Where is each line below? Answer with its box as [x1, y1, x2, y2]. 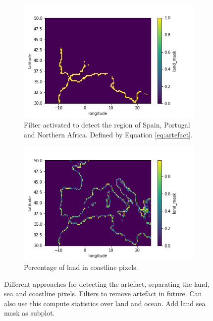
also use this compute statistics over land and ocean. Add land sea [4, 298, 206, 308]
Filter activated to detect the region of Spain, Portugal [24, 119, 190, 129]
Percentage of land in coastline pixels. [24, 262, 138, 272]
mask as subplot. [4, 308, 55, 318]
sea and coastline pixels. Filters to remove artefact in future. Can [4, 288, 202, 299]
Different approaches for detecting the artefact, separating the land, [4, 278, 210, 289]
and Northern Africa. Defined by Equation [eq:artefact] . [24, 129, 193, 139]
